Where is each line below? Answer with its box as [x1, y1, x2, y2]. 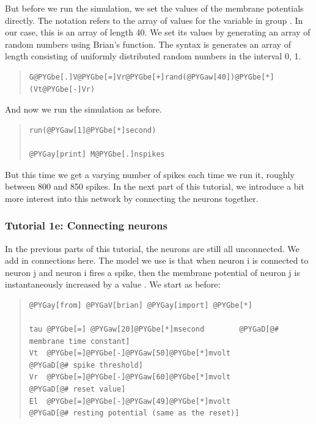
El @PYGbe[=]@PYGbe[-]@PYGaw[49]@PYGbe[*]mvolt [29, 396, 231, 406]
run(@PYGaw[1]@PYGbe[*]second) [29, 125, 156, 135]
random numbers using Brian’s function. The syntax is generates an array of [5, 37, 291, 50]
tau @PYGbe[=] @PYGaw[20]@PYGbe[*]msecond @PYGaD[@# [29, 325, 279, 334]
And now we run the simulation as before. [5, 103, 162, 116]
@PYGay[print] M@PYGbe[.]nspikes [29, 149, 165, 158]
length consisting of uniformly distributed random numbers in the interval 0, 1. [5, 50, 301, 62]
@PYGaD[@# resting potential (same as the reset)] [29, 409, 240, 418]
